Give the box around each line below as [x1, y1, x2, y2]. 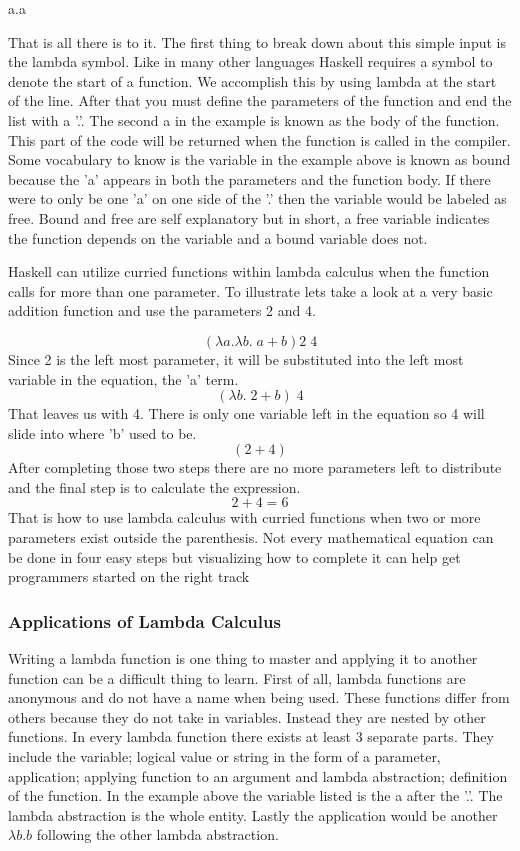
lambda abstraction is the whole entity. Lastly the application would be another [8, 804, 498, 825]
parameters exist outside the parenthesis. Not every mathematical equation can [8, 527, 494, 548]
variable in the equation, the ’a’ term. [8, 368, 239, 389]
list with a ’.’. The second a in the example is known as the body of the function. [8, 109, 500, 130]
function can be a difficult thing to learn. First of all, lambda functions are [8, 667, 466, 688]
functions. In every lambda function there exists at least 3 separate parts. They [8, 726, 494, 747]
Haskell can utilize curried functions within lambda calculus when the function [8, 261, 490, 282]
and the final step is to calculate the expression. [8, 476, 301, 497]
